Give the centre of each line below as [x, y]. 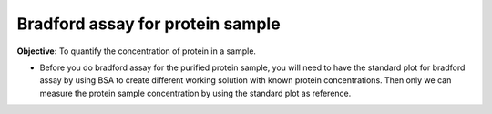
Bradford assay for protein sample [149, 24]
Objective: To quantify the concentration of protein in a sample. [137, 51]
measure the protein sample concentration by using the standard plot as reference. [195, 93]
